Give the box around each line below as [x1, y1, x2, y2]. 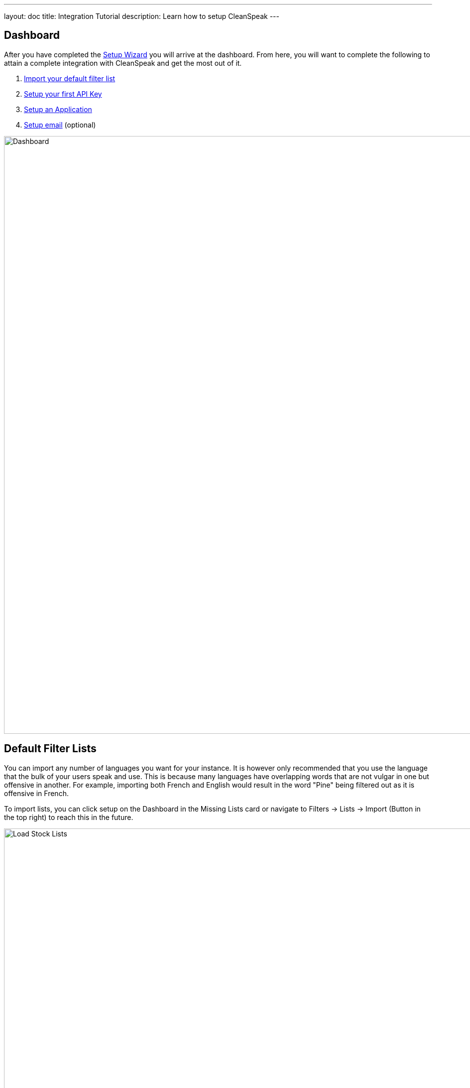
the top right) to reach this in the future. [4, 813, 133, 821]
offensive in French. [4, 789, 69, 798]
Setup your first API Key [24, 89, 102, 98]
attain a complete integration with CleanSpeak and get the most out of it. [4, 58, 242, 67]
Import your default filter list [24, 74, 116, 83]
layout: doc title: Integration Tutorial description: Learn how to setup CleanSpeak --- [4, 12, 279, 20]
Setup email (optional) [24, 120, 96, 129]
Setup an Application [24, 105, 92, 114]
